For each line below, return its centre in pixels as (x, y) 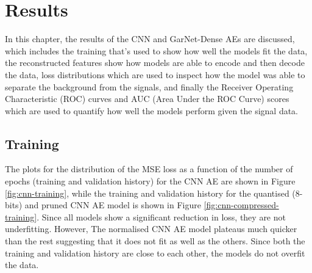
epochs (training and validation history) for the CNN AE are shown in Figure (150, 181)
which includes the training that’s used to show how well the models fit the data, (156, 50)
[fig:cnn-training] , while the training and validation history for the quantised (147, 193)
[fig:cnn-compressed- (241, 205)
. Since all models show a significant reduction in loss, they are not (161, 217)
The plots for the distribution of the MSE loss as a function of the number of (149, 169)
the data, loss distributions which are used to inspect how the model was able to (155, 74)
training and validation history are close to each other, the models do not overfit (155, 253)
